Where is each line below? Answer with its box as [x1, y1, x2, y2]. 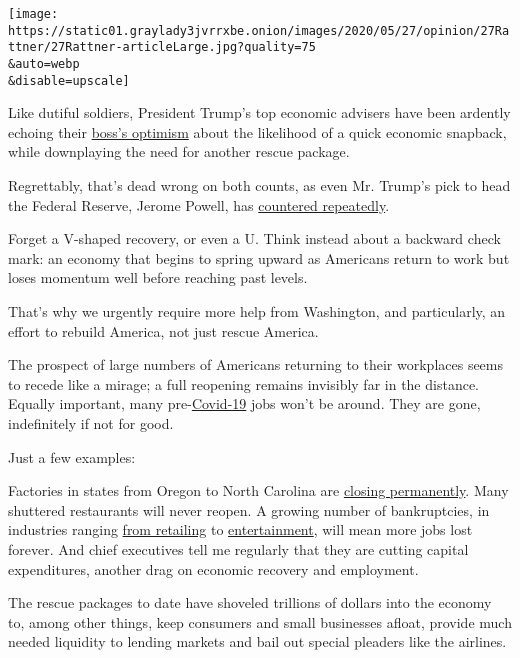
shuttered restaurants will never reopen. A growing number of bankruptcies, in [8, 499, 490, 520]
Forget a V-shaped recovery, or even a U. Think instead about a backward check [8, 228, 501, 249]
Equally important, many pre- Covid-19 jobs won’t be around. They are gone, [8, 393, 481, 414]
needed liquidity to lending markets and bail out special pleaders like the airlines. [8, 631, 507, 652]
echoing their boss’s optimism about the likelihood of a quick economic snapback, [8, 121, 507, 142]
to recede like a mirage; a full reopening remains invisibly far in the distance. [8, 373, 479, 394]
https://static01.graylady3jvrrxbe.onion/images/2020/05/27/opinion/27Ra [8, 23, 510, 38]
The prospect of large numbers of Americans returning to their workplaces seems [8, 354, 504, 375]
